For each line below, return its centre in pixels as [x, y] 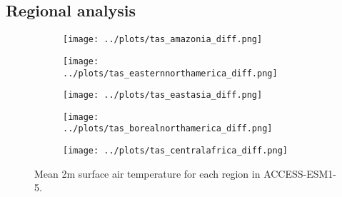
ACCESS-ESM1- [300, 173]
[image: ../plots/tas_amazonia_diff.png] [163, 40]
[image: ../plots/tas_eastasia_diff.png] [163, 95]
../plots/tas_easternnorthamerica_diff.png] [170, 73]
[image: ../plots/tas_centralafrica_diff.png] [175, 151]
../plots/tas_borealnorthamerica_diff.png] [168, 129]
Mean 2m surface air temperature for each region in [147, 173]
